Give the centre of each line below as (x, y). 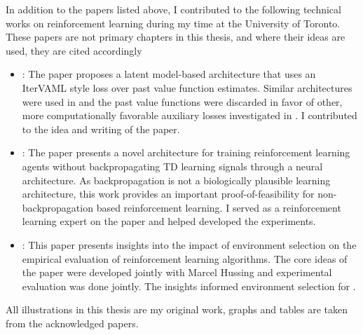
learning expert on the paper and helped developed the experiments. (169, 221)
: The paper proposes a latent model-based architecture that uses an (169, 74)
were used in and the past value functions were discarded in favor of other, (182, 101)
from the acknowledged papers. (72, 323)
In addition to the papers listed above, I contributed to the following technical (173, 9)
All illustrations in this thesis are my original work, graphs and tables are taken (177, 309)
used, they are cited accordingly (74, 50)
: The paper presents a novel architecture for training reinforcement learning (186, 152)
